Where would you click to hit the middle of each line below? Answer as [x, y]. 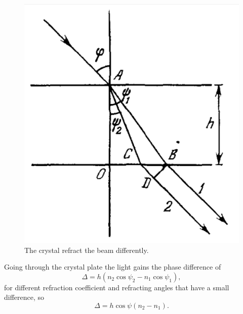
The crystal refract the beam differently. [87, 250]
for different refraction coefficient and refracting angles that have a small [117, 287]
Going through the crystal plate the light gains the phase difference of [113, 267]
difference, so [24, 297]
